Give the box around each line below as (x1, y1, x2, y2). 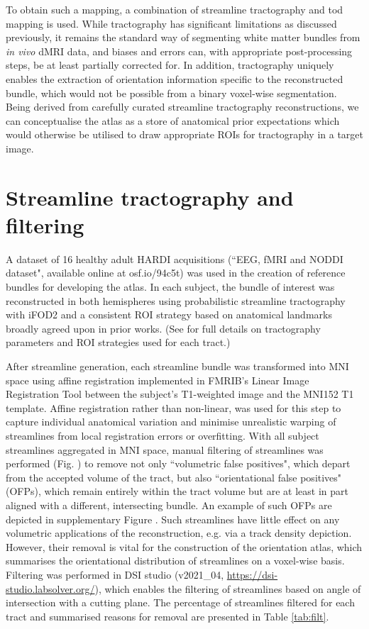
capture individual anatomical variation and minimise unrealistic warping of (6, 414, 336, 429)
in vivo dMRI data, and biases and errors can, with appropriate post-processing (6, 43, 353, 58)
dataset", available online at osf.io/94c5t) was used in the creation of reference (6, 265, 346, 280)
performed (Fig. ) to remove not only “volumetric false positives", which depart (6, 456, 351, 471)
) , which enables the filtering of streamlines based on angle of (94, 581, 361, 596)
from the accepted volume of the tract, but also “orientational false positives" (6, 469, 342, 484)
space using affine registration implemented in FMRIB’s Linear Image (6, 372, 309, 387)
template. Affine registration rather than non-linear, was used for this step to (6, 400, 341, 415)
